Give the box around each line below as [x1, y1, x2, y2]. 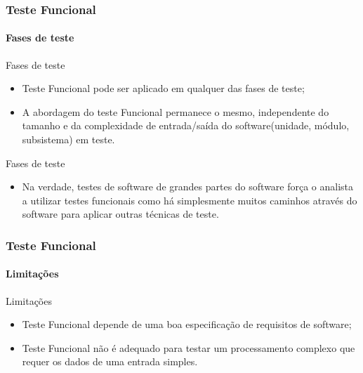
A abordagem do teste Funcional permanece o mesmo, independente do [22, 104, 329, 119]
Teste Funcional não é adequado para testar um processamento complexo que [22, 340, 355, 355]
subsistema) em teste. [22, 132, 115, 147]
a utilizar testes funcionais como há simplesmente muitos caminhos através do [22, 192, 357, 207]
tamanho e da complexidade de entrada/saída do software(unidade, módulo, [22, 118, 350, 133]
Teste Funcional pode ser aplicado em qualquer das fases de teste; [22, 81, 305, 96]
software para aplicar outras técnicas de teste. [22, 207, 219, 221]
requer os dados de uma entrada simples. [22, 354, 198, 369]
